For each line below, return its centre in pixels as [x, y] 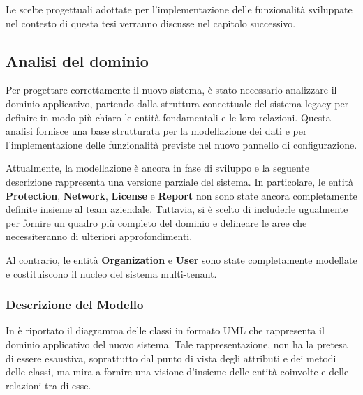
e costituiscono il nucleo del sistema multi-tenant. [111, 273]
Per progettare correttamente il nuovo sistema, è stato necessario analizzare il [171, 90]
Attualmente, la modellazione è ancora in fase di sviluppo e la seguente [158, 168]
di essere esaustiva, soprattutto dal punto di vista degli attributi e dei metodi [171, 358]
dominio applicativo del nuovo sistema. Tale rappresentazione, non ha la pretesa [177, 344]
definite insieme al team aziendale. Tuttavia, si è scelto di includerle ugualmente [177, 209]
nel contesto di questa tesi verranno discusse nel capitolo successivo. [151, 23]
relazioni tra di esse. [49, 385]
